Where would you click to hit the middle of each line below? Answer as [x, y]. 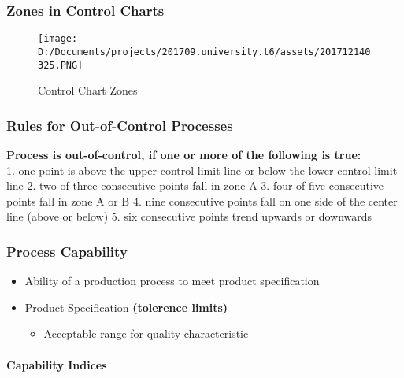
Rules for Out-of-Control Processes [120, 125]
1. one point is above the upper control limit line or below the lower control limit [202, 170]
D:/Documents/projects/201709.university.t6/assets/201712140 [204, 52]
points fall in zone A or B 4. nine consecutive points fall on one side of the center [202, 200]
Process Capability [67, 251]
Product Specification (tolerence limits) [126, 307]
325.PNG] [61, 65]
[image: [58, 39]
